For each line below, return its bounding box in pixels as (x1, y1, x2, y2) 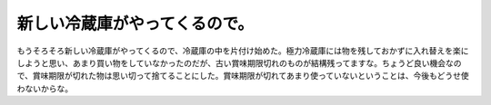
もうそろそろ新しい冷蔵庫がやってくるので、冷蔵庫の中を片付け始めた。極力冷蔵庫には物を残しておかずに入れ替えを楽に (16, 45, 469, 56)
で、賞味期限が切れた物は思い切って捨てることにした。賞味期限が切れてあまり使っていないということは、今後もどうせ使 (16, 71, 469, 81)
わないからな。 (16, 82, 73, 94)
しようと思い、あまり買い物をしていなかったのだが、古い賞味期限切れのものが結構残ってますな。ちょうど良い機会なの (16, 57, 462, 68)
